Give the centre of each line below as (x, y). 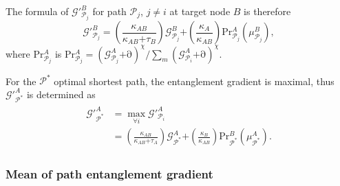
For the (21, 81)
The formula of (37, 11)
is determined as (61, 94)
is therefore (267, 11)
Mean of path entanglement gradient (109, 174)
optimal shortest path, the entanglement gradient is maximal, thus (194, 81)
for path (109, 11)
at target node (200, 11)
